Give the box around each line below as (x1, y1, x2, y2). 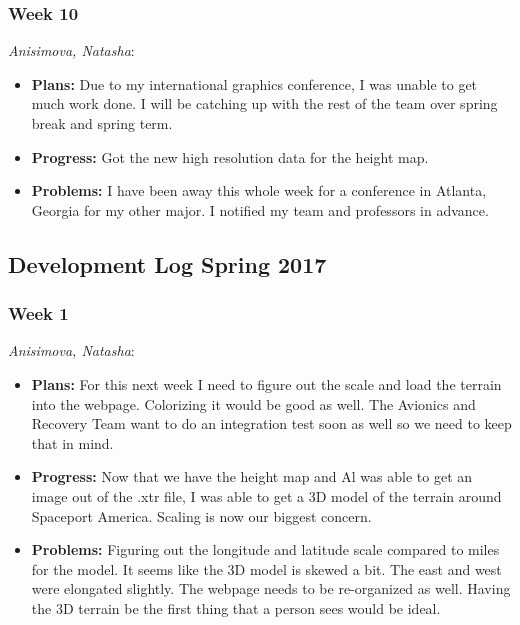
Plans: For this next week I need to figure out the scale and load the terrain (31, 373, 502, 394)
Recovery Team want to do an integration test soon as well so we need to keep (31, 413, 512, 434)
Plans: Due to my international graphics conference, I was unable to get (31, 73, 478, 94)
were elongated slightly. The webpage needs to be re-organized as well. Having (31, 578, 511, 599)
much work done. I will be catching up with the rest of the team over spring (31, 93, 498, 114)
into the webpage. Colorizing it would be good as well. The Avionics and (31, 393, 476, 414)
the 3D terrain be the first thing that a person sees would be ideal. (31, 597, 441, 618)
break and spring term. (31, 113, 173, 133)
